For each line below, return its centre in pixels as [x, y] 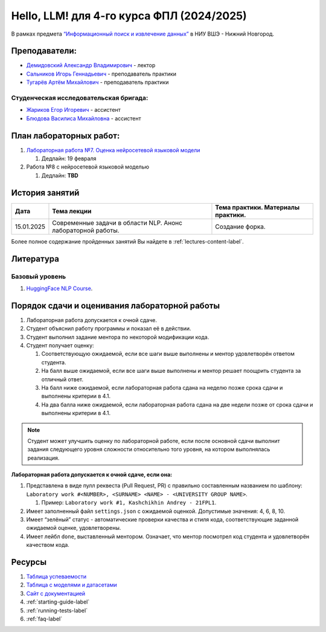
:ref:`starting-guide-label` [58, 602]
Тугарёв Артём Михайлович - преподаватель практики [97, 82]
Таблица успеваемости [56, 576]
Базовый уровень [39, 276]
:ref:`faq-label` [44, 619]
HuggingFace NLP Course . [59, 288]
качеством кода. [48, 545]
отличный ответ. [62, 379]
